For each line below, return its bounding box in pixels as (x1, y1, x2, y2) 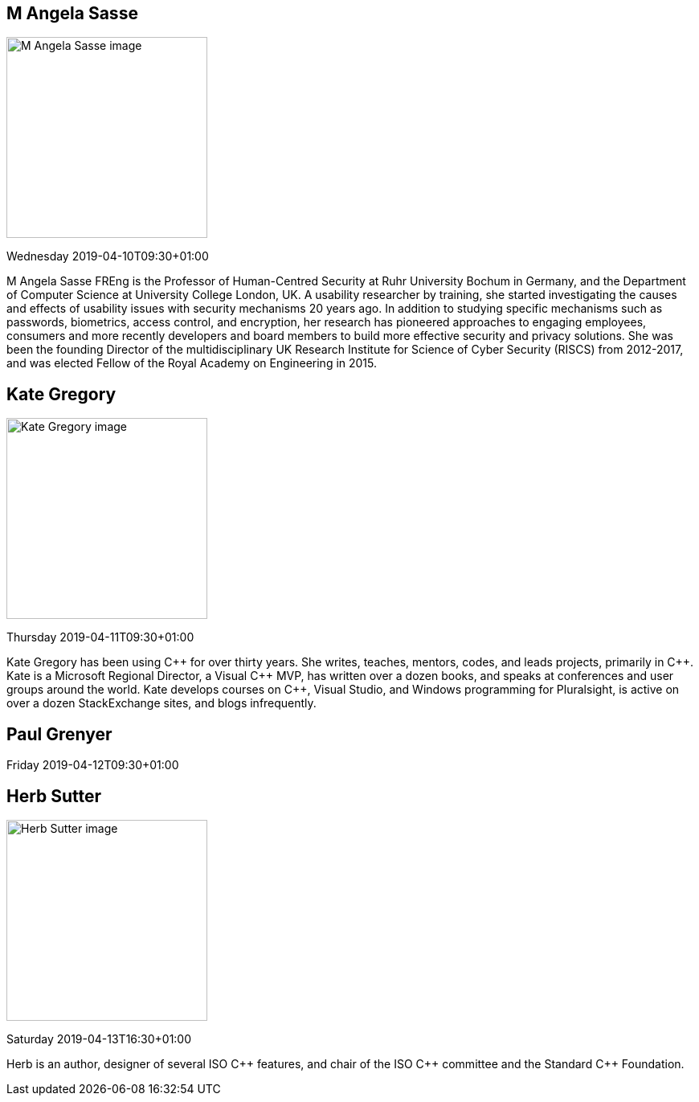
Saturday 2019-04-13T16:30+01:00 (6, 1031, 192, 1046)
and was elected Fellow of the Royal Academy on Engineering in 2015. (6, 356, 378, 371)
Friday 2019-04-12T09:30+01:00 (6, 758, 179, 772)
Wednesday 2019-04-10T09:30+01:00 (6, 249, 209, 264)
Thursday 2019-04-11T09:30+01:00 (6, 630, 194, 645)
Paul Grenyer (6, 723, 112, 744)
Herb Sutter (6, 785, 102, 806)
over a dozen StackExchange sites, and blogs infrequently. (6, 696, 317, 711)
